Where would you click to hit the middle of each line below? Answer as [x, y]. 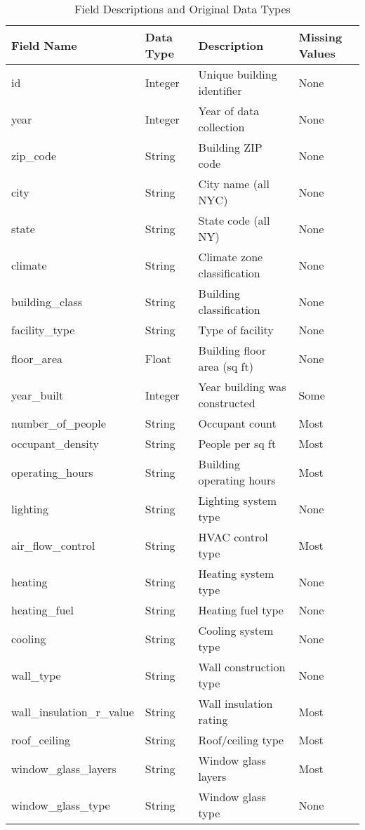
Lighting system [238, 500]
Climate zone [231, 257]
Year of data [229, 111]
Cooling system [236, 630]
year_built [38, 395]
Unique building [238, 74]
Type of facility [236, 330]
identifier [220, 90]
